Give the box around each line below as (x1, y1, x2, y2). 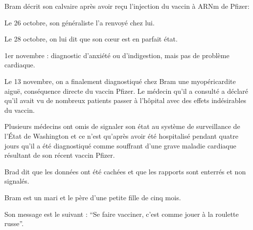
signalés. (4, 176, 29, 186)
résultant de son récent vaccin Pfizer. (4, 150, 115, 160)
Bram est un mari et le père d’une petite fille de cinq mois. (4, 192, 181, 202)
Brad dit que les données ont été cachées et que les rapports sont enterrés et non (4, 166, 246, 176)
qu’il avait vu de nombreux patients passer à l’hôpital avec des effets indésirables (4, 95, 247, 105)
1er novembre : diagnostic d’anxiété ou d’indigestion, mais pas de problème (4, 50, 230, 60)
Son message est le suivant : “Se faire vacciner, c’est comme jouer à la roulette (4, 209, 239, 219)
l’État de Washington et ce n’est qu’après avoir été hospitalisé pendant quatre (4, 130, 238, 141)
